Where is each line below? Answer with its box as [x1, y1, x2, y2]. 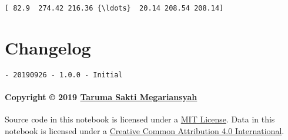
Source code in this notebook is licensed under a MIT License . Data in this [5, 113, 275, 125]
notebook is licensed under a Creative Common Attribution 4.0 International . [5, 124, 284, 136]
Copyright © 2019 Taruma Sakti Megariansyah [5, 91, 197, 103]
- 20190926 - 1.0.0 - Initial [5, 70, 123, 79]
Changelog [5, 35, 91, 59]
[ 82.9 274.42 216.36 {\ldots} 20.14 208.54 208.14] [5, 4, 224, 12]
